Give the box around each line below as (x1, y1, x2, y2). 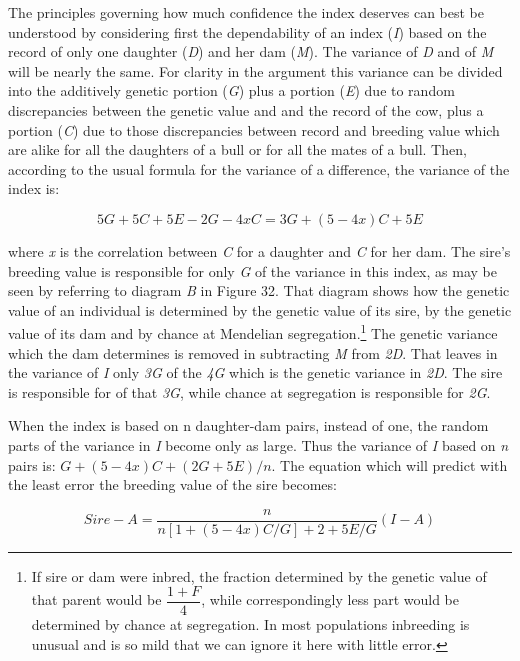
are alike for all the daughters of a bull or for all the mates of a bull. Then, (8, 139, 467, 160)
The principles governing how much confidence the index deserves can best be (8, 2, 484, 22)
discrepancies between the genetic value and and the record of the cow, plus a (8, 99, 484, 120)
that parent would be (31, 589, 162, 610)
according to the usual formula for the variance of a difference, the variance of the (8, 158, 510, 179)
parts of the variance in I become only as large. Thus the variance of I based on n (8, 434, 509, 455)
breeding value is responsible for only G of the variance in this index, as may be (8, 260, 497, 281)
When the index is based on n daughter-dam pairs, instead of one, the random (8, 415, 489, 436)
